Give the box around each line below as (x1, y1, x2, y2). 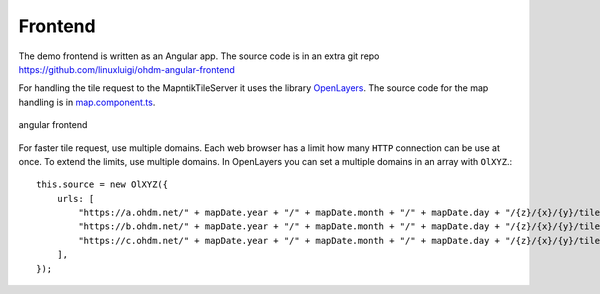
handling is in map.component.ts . (18, 96, 156, 108)
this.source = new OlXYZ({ (36, 179, 169, 190)
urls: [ (56, 193, 95, 204)
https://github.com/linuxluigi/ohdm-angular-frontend (18, 63, 235, 75)
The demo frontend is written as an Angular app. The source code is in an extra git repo (18, 50, 380, 62)
